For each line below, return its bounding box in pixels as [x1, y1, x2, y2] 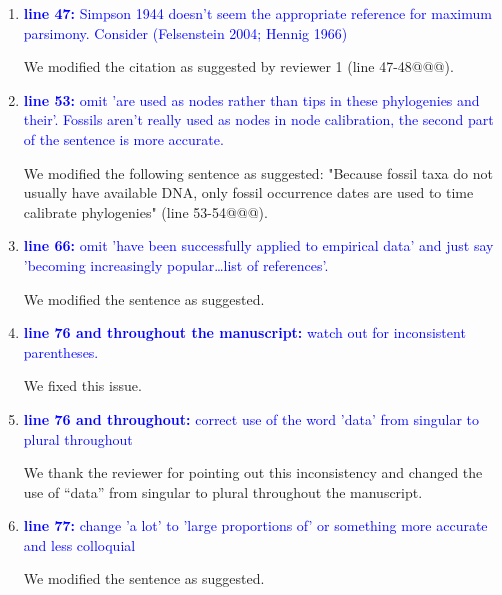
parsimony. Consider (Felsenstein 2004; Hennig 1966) [23, 22, 348, 43]
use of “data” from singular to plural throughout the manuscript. [23, 481, 423, 502]
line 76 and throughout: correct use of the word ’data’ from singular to [23, 408, 480, 429]
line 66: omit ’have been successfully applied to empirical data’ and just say [23, 235, 494, 256]
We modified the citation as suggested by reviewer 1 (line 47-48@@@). [23, 56, 454, 77]
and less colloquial [23, 534, 136, 555]
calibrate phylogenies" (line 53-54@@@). [23, 201, 268, 222]
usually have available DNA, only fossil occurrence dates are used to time [23, 182, 474, 203]
